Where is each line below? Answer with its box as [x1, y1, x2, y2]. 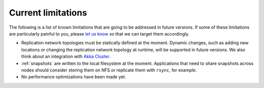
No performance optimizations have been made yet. [21, 74, 127, 80]
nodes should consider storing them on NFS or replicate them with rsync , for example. [21, 67, 197, 73]
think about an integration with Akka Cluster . [21, 53, 111, 59]
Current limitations [9, 7, 88, 18]
